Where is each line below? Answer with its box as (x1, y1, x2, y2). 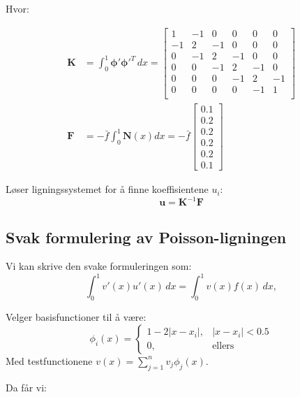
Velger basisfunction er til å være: (6, 310, 147, 324)
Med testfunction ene (6, 353, 93, 368)
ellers (212, 341, 234, 352)
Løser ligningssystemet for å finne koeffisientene (6, 182, 209, 196)
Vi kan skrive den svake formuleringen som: (6, 259, 192, 273)
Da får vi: (6, 380, 47, 394)
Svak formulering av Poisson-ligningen (6, 226, 287, 247)
